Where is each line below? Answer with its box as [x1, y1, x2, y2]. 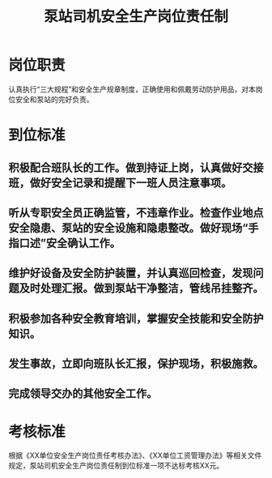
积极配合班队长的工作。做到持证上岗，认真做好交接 [8, 160, 264, 174]
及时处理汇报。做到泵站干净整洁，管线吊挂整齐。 [19, 281, 264, 296]
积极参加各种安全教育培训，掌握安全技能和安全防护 [8, 311, 264, 325]
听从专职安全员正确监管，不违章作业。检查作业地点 [8, 206, 264, 220]
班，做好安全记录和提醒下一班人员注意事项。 [8, 176, 232, 190]
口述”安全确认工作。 [19, 236, 121, 250]
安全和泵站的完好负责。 [15, 94, 94, 104]
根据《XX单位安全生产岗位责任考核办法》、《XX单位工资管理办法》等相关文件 [8, 450, 262, 460]
